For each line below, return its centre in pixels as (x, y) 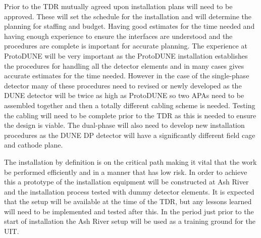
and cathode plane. (34, 145)
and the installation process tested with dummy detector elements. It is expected (129, 191)
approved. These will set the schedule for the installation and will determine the (128, 16)
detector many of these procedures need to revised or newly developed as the (123, 85)
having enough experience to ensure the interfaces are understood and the (118, 36)
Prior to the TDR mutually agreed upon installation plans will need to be (118, 6)
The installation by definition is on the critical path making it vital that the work (130, 161)
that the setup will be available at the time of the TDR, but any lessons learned (128, 201)
